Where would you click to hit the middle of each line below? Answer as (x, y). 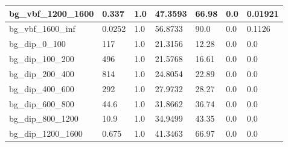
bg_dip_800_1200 (44, 118)
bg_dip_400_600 (42, 88)
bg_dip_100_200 (42, 59)
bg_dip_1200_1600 (46, 133)
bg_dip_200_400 (42, 73)
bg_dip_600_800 (42, 103)
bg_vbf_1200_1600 (52, 13)
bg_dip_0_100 (37, 44)
